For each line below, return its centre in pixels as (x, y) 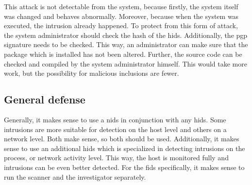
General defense (45, 99)
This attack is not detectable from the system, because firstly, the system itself (121, 6)
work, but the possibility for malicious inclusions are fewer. (92, 73)
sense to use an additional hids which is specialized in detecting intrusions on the (125, 148)
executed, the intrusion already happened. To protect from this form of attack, (121, 25)
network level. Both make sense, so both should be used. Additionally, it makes (122, 139)
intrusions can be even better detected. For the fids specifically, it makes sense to (124, 167)
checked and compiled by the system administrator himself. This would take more (126, 63)
